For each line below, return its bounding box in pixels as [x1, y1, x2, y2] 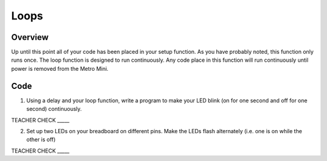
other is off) [26, 136, 56, 143]
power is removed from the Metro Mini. [11, 65, 109, 72]
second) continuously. [26, 105, 82, 113]
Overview [11, 32, 49, 42]
